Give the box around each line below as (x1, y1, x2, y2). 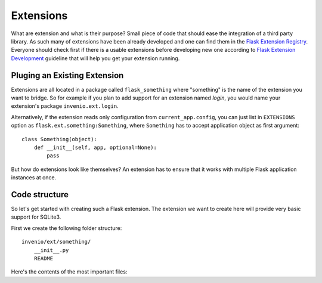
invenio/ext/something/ (21, 238, 91, 245)
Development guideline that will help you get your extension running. (11, 54, 180, 62)
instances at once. (11, 174, 57, 181)
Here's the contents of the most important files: (11, 268, 128, 275)
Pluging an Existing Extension (11, 70, 124, 80)
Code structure (11, 189, 69, 200)
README (33, 255, 54, 262)
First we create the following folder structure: (11, 224, 122, 232)
